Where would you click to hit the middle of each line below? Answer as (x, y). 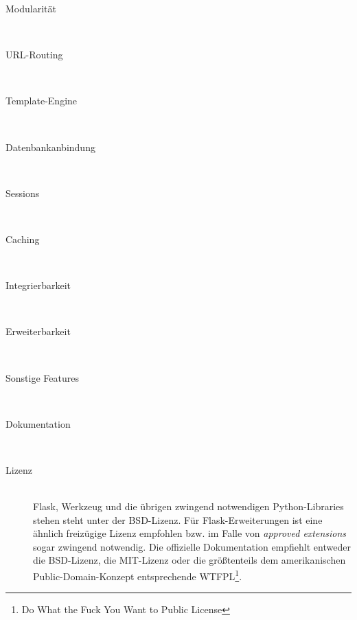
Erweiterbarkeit (38, 331)
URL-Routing (34, 55)
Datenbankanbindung (50, 147)
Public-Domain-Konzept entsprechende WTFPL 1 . (138, 575)
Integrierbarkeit (38, 285)
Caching (23, 239)
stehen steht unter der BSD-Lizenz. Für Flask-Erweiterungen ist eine (178, 519)
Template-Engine (42, 101)
